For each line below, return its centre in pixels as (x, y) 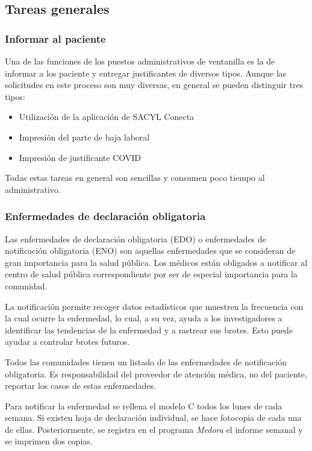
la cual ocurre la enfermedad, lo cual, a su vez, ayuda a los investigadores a (144, 318)
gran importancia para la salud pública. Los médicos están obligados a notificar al (156, 262)
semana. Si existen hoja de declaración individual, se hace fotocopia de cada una (153, 418)
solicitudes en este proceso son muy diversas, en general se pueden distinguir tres (154, 85)
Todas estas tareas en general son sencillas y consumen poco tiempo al (135, 178)
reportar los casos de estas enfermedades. (81, 386)
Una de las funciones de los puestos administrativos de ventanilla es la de (140, 61)
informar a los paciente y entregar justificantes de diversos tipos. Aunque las (146, 73)
